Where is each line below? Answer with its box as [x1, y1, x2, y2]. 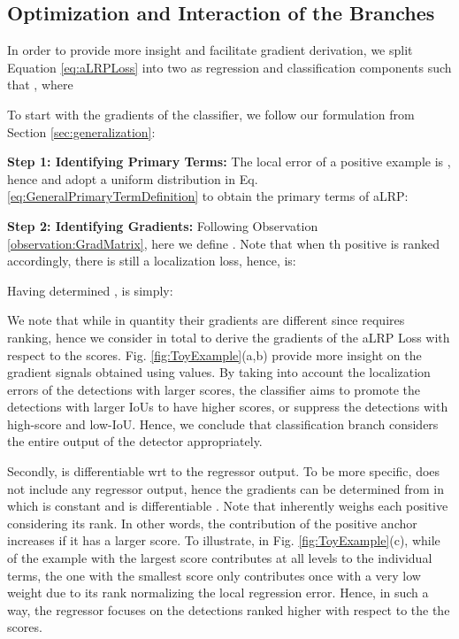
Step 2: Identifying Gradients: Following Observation [7, 216, 318, 235]
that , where [7, 75, 73, 94]
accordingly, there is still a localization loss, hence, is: [7, 251, 296, 270]
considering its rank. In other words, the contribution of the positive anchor [7, 513, 417, 532]
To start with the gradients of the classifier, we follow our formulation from [7, 104, 415, 123]
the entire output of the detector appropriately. [7, 432, 263, 450]
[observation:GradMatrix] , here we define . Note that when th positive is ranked [7, 234, 440, 252]
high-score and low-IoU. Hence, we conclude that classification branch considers [7, 414, 439, 433]
